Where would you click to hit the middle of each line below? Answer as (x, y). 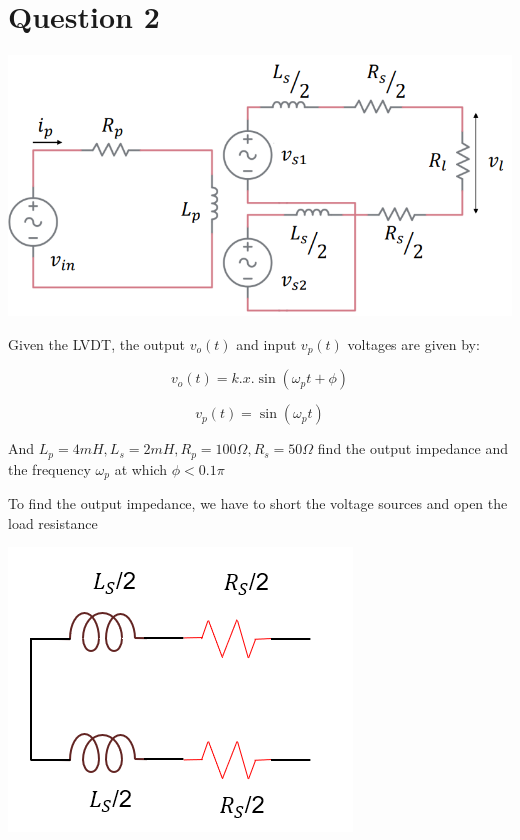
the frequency (49, 468)
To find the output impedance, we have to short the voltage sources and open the (258, 503)
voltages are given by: (413, 343)
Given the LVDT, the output (97, 343)
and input (266, 343)
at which (141, 468)
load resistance (53, 522)
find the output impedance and (413, 448)
